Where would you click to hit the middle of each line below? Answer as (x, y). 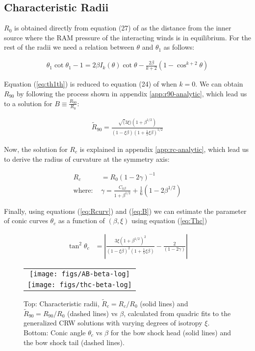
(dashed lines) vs (92, 313)
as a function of (81, 220)
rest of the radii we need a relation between (69, 47)
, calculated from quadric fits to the (177, 313)
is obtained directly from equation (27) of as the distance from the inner (123, 28)
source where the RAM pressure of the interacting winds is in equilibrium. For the (127, 37)
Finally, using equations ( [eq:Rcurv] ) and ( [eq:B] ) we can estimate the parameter (125, 211)
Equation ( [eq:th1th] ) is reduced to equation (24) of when (90, 84)
